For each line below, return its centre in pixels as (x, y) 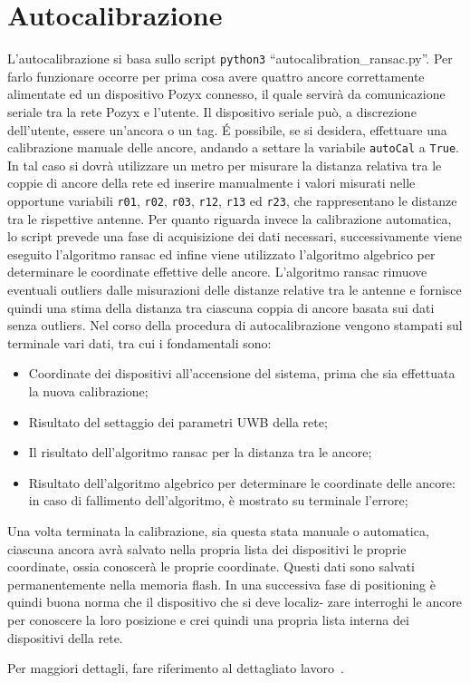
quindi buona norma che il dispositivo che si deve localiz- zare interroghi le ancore (235, 602)
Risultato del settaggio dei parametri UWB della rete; (178, 421)
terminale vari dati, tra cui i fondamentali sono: (139, 342)
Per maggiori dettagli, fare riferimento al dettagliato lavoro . (176, 668)
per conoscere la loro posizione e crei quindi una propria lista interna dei (208, 619)
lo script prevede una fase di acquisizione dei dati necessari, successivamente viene (235, 236)
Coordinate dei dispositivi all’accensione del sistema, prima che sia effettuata (242, 373)
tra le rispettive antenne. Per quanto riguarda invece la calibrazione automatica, (230, 218)
